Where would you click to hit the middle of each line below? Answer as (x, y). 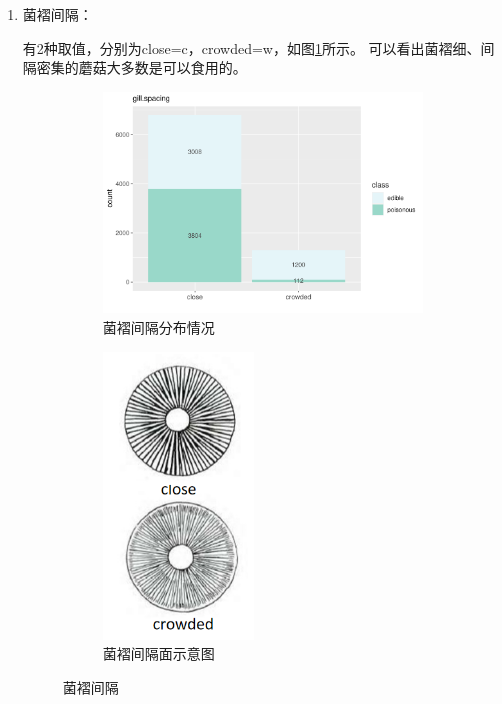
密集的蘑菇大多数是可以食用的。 (141, 67)
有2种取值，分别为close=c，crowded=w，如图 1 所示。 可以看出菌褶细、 (251, 47)
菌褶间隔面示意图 (158, 653)
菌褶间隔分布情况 (158, 327)
